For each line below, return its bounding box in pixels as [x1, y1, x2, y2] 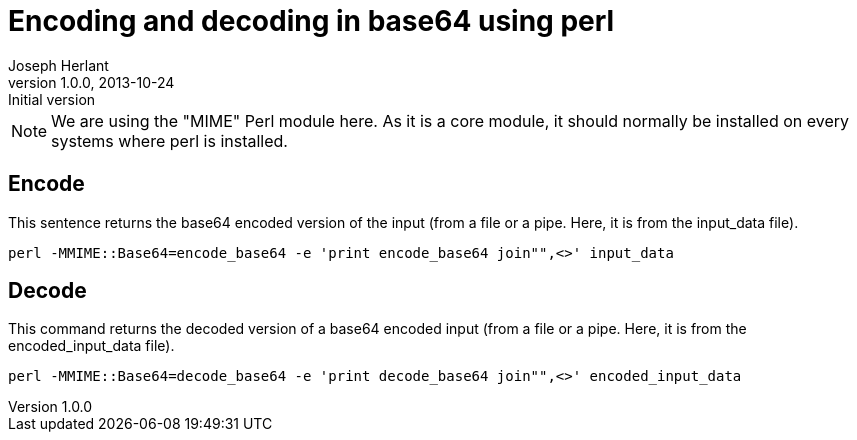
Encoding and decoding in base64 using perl [8, 4, 615, 38]
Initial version [8, 90, 96, 108]
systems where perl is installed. [51, 130, 288, 151]
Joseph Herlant [8, 56, 109, 74]
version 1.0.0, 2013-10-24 [8, 73, 175, 91]
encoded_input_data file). [8, 337, 175, 355]
